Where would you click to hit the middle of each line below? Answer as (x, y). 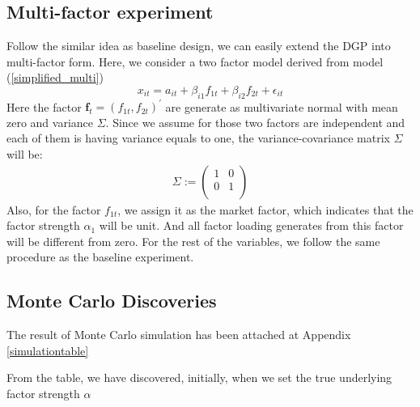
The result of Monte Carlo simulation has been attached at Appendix (179, 335)
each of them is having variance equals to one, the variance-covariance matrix (198, 138)
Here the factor (44, 106)
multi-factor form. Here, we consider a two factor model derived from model (195, 61)
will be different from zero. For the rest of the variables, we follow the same (193, 241)
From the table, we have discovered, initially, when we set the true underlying (199, 377)
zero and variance (50, 122)
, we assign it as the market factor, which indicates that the (265, 209)
